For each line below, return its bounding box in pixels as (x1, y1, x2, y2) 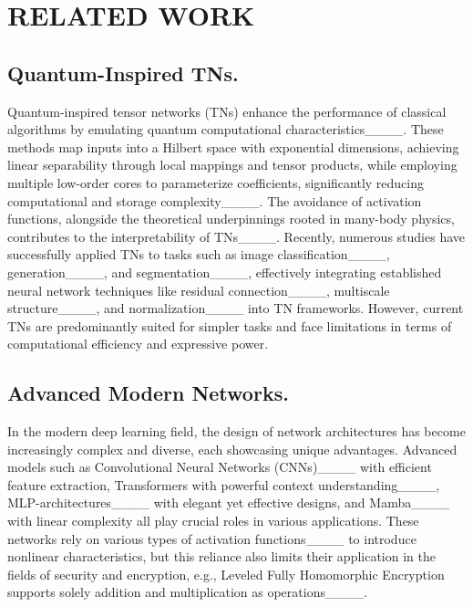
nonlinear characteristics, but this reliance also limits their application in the (7, 547, 436, 566)
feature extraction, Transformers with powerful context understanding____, (7, 475, 440, 494)
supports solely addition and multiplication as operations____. (7, 582, 367, 602)
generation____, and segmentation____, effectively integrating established (7, 262, 442, 281)
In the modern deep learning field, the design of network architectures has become (7, 422, 466, 441)
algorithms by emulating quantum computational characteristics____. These (7, 120, 444, 139)
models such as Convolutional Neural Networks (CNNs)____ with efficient (7, 457, 432, 476)
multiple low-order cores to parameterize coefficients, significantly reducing (7, 173, 424, 192)
